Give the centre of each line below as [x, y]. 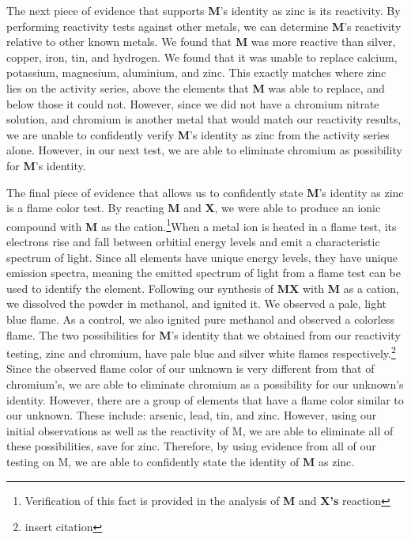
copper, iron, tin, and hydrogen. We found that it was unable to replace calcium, [202, 57]
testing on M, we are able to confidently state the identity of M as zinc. [181, 461]
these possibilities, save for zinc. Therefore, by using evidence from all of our [191, 446]
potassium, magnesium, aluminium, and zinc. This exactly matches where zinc [196, 72]
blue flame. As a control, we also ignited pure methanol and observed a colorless [200, 319]
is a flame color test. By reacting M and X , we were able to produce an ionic [194, 208]
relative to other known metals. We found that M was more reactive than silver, [201, 42]
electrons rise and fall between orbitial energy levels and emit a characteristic [193, 241]
